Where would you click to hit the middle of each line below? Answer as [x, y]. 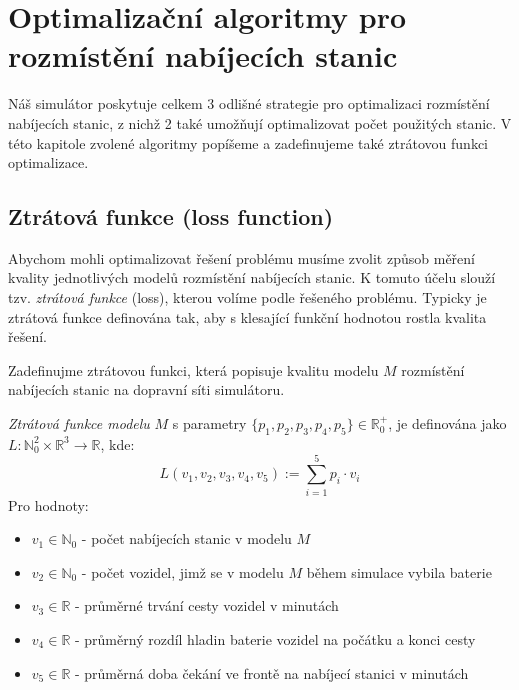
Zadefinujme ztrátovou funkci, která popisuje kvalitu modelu [193, 369]
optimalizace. [48, 162]
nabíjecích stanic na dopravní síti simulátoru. [146, 389]
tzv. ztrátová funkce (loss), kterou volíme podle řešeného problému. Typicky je [247, 297]
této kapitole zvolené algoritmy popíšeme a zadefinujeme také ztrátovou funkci [248, 142]
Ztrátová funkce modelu [79, 423]
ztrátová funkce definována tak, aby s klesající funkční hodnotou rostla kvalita [247, 316]
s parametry [209, 423]
